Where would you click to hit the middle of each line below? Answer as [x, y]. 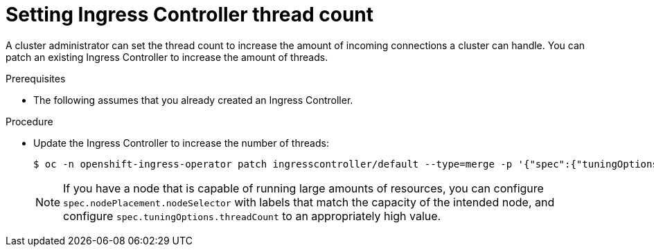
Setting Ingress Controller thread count [190, 15]
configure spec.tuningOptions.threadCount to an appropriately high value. [252, 216]
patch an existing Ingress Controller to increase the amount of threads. [167, 57]
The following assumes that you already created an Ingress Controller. [193, 100]
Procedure [29, 121]
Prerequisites [36, 78]
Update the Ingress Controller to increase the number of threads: [181, 143]
